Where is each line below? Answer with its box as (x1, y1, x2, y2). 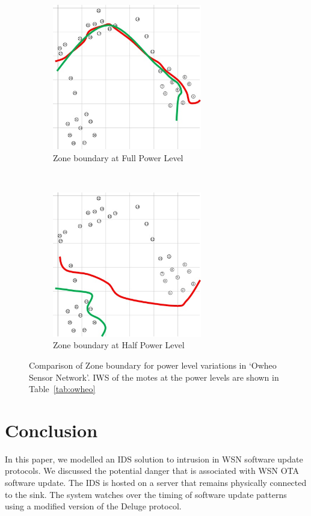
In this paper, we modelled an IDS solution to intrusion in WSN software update (5, 452, 303, 465)
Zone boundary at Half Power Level (53, 339, 185, 351)
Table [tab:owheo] (29, 382, 96, 395)
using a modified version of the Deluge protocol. (5, 500, 182, 512)
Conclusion (5, 417, 98, 442)
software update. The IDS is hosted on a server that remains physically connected (5, 476, 307, 489)
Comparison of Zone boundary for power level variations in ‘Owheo (29, 358, 277, 371)
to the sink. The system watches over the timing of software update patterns (5, 488, 287, 500)
